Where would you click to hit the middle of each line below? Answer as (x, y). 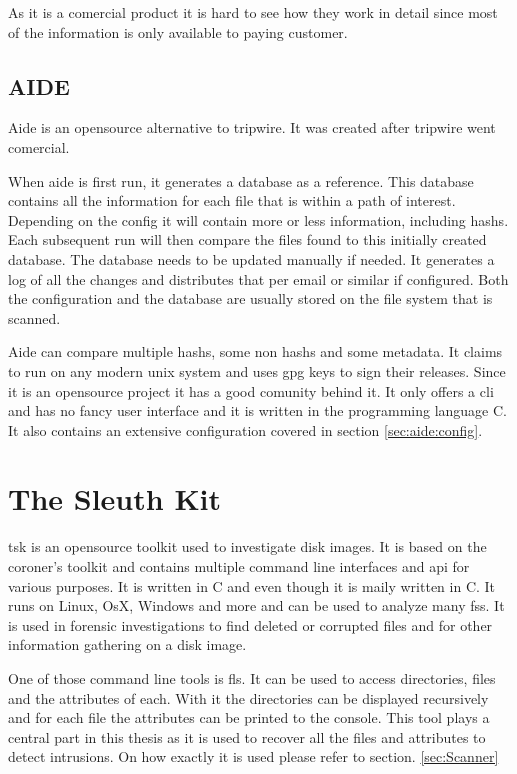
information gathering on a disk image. (127, 644)
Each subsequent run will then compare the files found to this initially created (247, 239)
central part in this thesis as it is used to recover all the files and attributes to (247, 736)
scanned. (34, 317)
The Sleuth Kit (115, 498)
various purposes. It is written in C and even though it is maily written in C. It (252, 585)
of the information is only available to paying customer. (178, 31)
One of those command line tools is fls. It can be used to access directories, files (252, 677)
